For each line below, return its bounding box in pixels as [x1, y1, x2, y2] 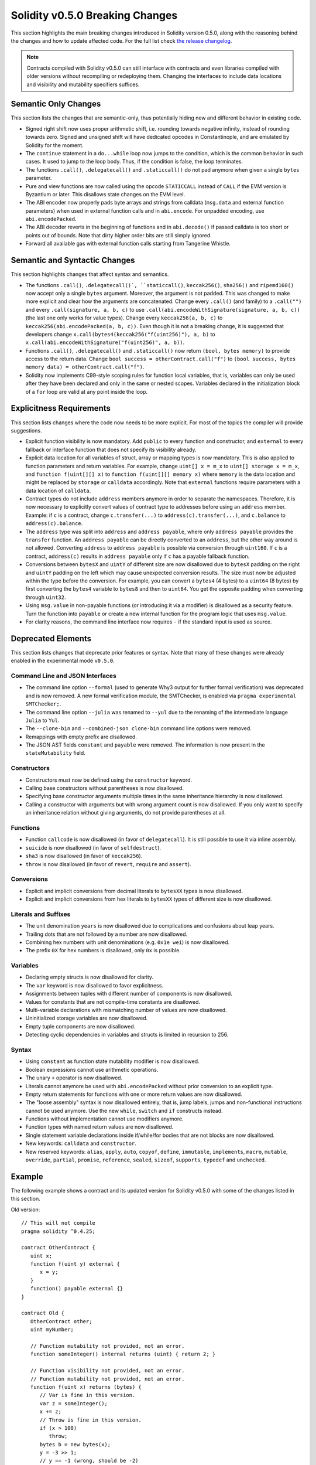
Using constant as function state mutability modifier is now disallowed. [25, 1058, 200, 1065]
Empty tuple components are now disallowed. [25, 1023, 136, 1030]
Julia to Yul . [25, 717, 60, 724]
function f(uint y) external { [30, 1260, 120, 1268]
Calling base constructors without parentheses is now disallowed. [25, 785, 184, 792]
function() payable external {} [30, 1285, 123, 1292]
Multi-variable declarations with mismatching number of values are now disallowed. [25, 1007, 228, 1014]
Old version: [11, 1206, 40, 1213]
